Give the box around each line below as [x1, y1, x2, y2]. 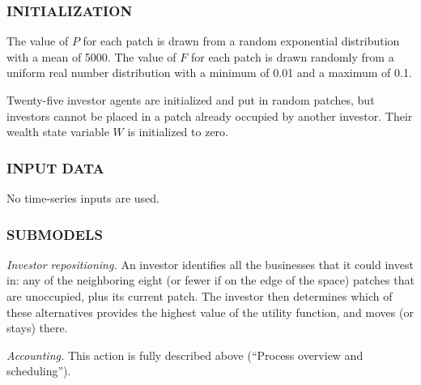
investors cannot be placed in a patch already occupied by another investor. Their [6, 107, 413, 124]
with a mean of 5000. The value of [6, 48, 176, 65]
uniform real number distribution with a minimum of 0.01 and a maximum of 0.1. [6, 64, 412, 81]
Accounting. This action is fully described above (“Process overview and [6, 346, 364, 363]
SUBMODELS [6, 224, 103, 244]
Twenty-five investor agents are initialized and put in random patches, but [6, 92, 375, 108]
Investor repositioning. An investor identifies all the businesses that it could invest [6, 255, 414, 272]
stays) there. [6, 319, 68, 336]
